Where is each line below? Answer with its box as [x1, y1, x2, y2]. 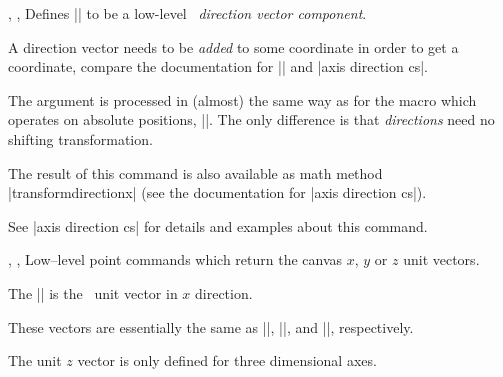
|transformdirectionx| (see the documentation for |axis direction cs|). [8, 182, 427, 203]
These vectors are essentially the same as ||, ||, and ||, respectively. [8, 316, 414, 337]
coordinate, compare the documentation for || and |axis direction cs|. [8, 56, 428, 77]
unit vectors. [403, 249, 480, 270]
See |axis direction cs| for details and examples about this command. [8, 215, 428, 236]
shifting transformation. [8, 128, 153, 149]
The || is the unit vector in [8, 282, 178, 303]
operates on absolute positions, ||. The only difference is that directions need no [8, 109, 495, 130]
